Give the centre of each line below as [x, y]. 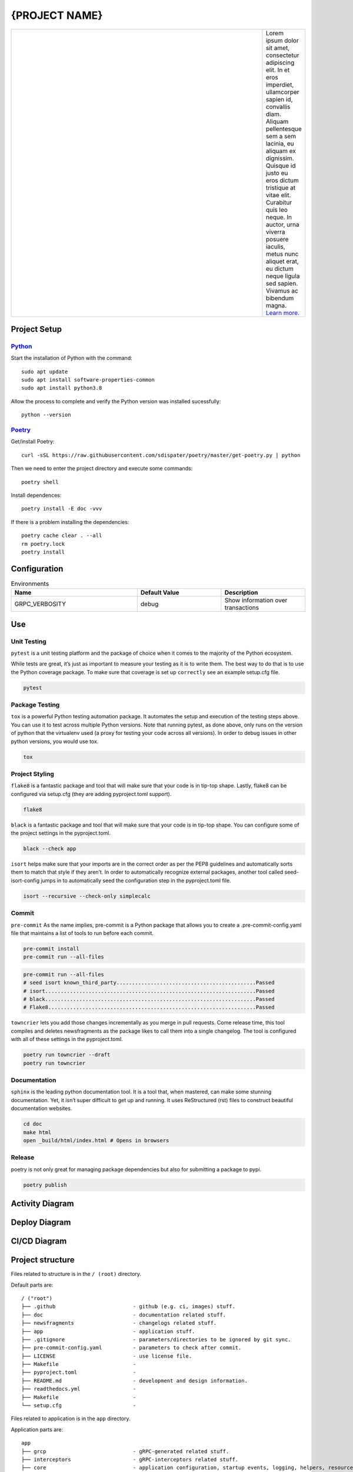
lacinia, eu [280, 143]
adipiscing [280, 62]
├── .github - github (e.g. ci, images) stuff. [128, 1307]
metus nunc [282, 254]
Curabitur [279, 202]
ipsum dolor [282, 40]
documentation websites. [41, 1108]
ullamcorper [282, 92]
